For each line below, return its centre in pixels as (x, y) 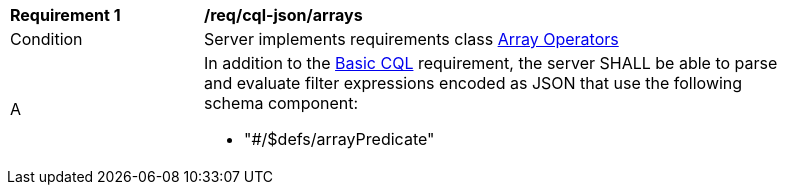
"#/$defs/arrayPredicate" (339, 139)
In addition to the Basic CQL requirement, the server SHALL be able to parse (491, 63)
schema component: (281, 103)
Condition (46, 39)
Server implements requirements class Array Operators (411, 39)
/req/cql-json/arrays (283, 15)
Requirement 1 (65, 15)
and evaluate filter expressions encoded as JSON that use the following (473, 83)
